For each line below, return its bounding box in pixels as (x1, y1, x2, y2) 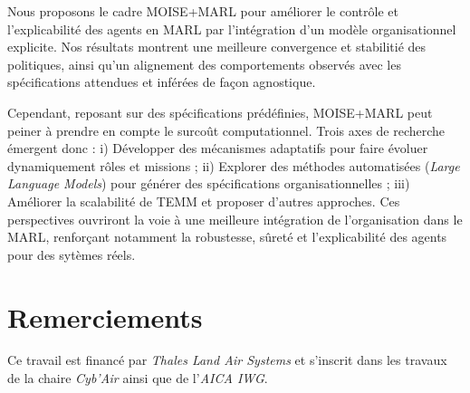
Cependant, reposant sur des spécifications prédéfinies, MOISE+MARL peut (7, 102, 433, 121)
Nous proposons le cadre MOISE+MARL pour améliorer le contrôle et (7, 2, 398, 20)
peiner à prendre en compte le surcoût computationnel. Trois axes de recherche (7, 120, 446, 139)
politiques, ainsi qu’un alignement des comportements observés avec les (7, 54, 401, 73)
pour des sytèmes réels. (7, 244, 136, 264)
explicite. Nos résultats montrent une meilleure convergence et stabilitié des (7, 37, 427, 56)
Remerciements (7, 298, 203, 335)
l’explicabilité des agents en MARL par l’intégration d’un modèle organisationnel (7, 19, 456, 38)
